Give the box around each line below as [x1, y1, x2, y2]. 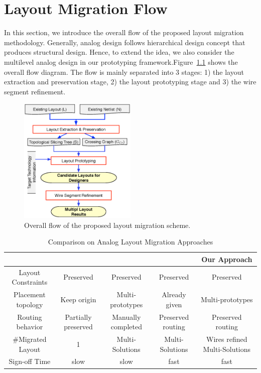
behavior [16, 321, 43, 332]
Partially [65, 311, 92, 322]
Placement [14, 289, 46, 300]
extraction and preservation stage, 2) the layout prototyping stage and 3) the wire [4, 76, 256, 87]
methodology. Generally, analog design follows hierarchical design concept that [4, 37, 245, 47]
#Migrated [13, 334, 47, 344]
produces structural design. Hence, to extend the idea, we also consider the [4, 47, 234, 57]
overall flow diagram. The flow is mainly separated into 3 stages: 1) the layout [4, 66, 244, 77]
